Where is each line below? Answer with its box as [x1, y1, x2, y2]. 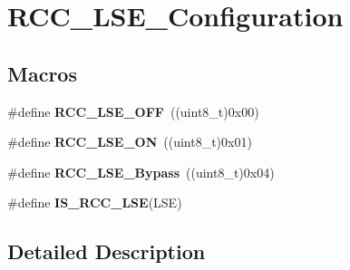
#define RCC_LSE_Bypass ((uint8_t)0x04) [7, 162, 275, 181]
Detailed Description [7, 237, 206, 265]
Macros [7, 59, 77, 87]
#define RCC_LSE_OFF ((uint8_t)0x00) [7, 101, 259, 121]
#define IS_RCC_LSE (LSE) [7, 193, 182, 212]
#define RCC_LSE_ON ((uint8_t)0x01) [7, 132, 252, 151]
